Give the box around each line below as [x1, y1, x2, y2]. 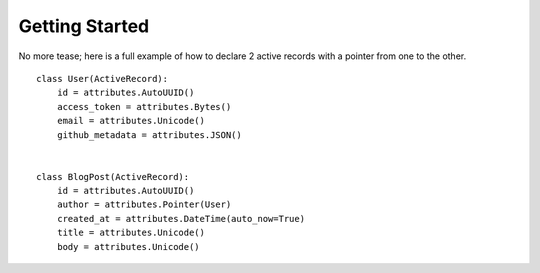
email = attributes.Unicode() [56, 115, 205, 127]
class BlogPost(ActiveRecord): [36, 171, 190, 182]
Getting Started [18, 15, 150, 37]
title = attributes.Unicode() [56, 227, 205, 239]
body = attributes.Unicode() [56, 241, 200, 252]
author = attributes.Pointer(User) [56, 199, 232, 210]
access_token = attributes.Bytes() [56, 101, 232, 112]
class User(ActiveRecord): [36, 73, 169, 84]
